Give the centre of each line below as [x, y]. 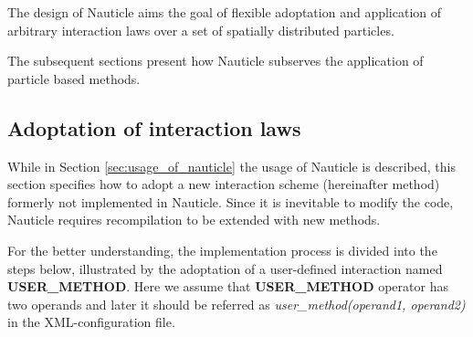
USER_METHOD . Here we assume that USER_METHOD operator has [228, 286]
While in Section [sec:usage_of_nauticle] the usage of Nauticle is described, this [231, 166]
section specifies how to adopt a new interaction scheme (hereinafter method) [224, 184]
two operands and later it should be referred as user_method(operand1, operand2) [236, 304]
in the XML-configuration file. [91, 322]
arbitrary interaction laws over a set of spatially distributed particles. [201, 30]
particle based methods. [74, 78]
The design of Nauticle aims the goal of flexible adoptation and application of [225, 12]
